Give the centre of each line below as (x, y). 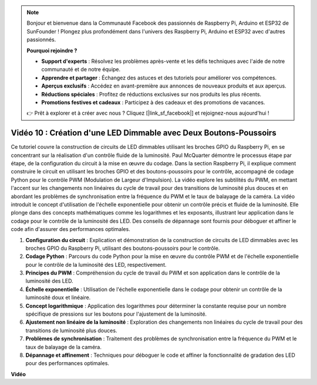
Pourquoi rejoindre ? (52, 51)
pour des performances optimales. (68, 363)
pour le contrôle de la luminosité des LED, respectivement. (96, 265)
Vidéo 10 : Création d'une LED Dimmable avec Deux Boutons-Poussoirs (144, 133)
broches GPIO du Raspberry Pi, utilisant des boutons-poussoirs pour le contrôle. (123, 248)
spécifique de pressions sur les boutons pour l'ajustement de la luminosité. (116, 314)
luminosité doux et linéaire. (58, 297)
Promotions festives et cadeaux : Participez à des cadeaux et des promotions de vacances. (153, 102)
